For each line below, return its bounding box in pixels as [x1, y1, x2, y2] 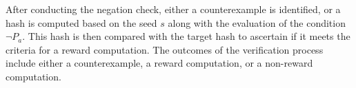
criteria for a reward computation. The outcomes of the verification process [6, 42, 324, 56]
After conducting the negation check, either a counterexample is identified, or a [6, 2, 341, 16]
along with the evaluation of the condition [168, 15, 346, 30]
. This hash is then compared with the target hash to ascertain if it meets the [22, 29, 350, 43]
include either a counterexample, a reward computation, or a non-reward [6, 56, 313, 70]
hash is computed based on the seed [6, 15, 157, 30]
